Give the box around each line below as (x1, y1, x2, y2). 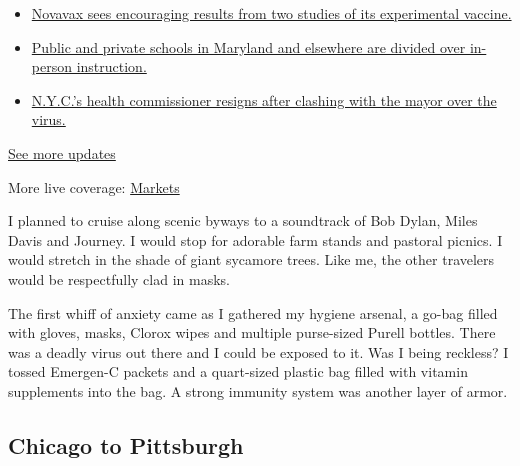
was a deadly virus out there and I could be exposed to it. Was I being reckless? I (8, 341, 509, 362)
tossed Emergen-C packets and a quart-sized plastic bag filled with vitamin (8, 361, 468, 382)
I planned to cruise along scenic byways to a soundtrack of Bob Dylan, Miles (8, 210, 478, 231)
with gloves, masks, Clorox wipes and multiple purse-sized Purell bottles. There (8, 322, 496, 343)
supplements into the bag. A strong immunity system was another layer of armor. (8, 380, 508, 401)
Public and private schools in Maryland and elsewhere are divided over (31, 36, 466, 57)
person (31, 56, 72, 77)
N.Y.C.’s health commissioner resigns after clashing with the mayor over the (31, 89, 497, 110)
